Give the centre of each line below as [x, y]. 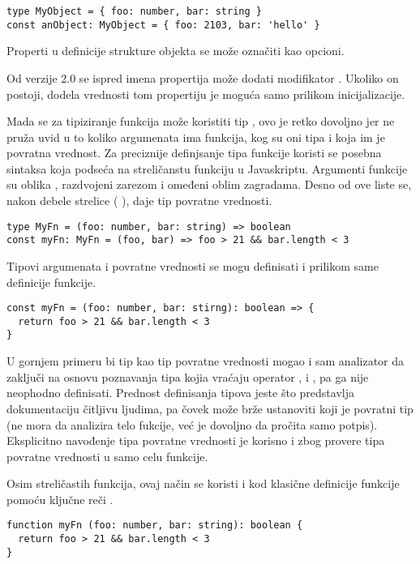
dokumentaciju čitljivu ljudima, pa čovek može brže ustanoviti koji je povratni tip [210, 408]
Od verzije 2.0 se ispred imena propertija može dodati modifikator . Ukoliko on [203, 77]
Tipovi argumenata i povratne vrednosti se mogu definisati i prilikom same [193, 265]
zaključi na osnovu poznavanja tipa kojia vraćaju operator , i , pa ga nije [188, 376]
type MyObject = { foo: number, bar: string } [134, 11]
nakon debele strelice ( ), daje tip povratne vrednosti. [139, 201]
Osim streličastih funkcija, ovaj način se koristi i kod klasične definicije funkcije [203, 483]
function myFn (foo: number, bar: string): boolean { [155, 526]
